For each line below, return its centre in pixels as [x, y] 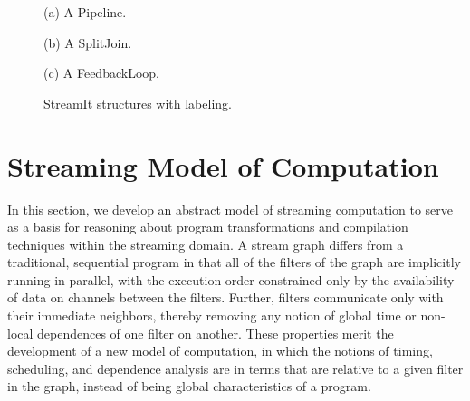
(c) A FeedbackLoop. [101, 73]
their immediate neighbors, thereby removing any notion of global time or [212, 315]
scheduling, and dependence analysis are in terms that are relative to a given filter [235, 368]
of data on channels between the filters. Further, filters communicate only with [225, 297]
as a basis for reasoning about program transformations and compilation [208, 227]
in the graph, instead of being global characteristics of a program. [189, 386]
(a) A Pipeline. [85, 12]
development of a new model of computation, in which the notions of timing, [220, 351]
